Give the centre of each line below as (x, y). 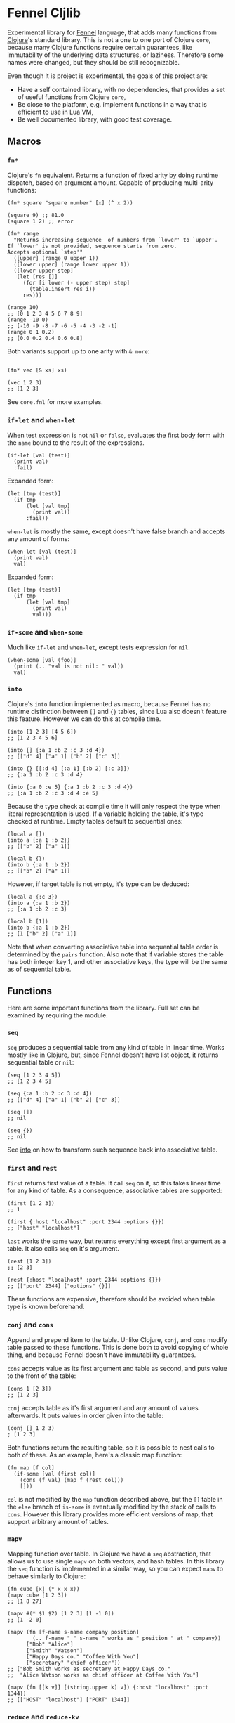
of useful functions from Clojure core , (72, 97)
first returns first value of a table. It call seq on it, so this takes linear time (114, 1183)
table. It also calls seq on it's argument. (63, 1248)
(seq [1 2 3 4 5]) (34, 1075)
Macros (24, 142)
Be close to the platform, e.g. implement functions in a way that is (112, 104)
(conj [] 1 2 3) (31, 1429)
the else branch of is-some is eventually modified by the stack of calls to (112, 1507)
